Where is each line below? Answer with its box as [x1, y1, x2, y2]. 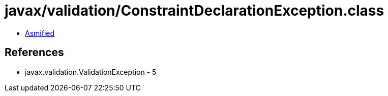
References [5, 46, 64, 59]
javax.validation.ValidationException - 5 [25, 67, 157, 76]
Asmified [25, 28, 55, 37]
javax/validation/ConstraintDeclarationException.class [5, 2, 384, 19]
